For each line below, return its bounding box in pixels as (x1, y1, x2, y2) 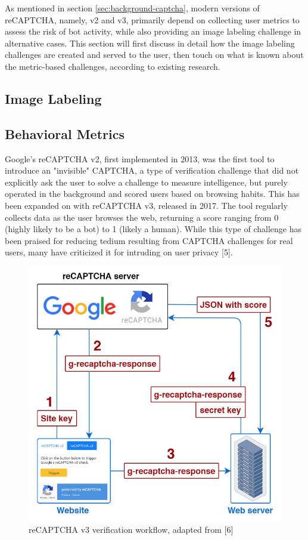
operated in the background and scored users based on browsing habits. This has (5, 187, 300, 200)
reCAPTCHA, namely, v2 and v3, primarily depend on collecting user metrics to (5, 13, 300, 26)
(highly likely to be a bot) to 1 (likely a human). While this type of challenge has (5, 223, 301, 235)
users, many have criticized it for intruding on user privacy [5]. (5, 246, 233, 258)
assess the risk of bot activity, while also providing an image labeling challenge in (5, 25, 301, 38)
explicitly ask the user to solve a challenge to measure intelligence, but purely (5, 175, 288, 188)
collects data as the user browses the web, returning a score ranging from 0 (5, 211, 279, 223)
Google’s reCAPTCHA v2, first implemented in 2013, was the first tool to (5, 152, 275, 165)
